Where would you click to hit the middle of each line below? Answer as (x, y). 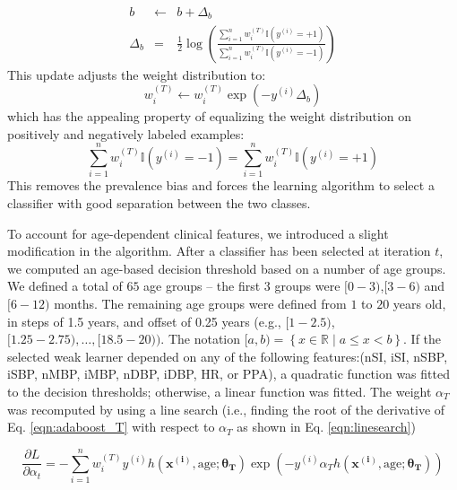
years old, (419, 303)
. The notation (201, 339)
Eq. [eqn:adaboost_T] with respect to (111, 427)
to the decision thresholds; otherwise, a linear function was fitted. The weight (220, 391)
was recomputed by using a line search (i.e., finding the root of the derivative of (226, 409)
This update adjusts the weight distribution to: (137, 74)
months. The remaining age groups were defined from (200, 303)
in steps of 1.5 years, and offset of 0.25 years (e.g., (144, 321)
